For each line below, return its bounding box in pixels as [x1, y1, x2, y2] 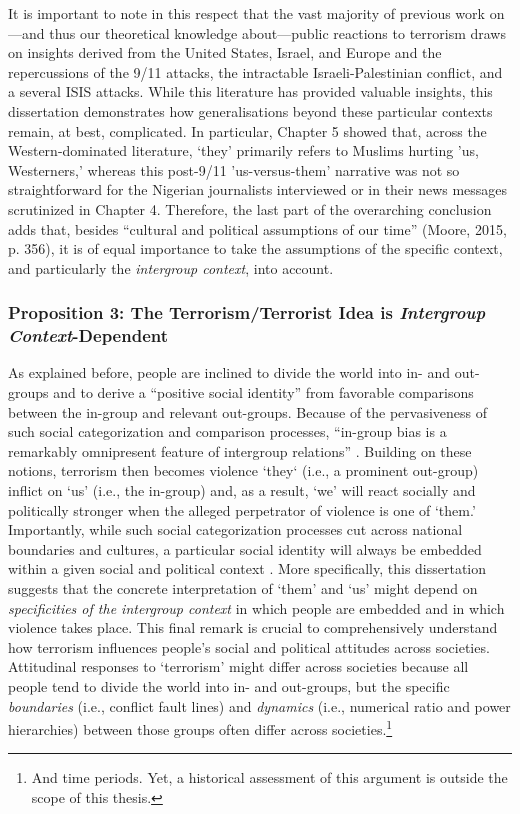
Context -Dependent [8, 323, 168, 348]
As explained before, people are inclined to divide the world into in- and [8, 362, 451, 383]
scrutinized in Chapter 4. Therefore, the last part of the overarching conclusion [8, 198, 492, 219]
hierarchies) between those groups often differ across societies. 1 [8, 716, 393, 739]
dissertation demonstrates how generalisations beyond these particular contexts [8, 100, 493, 121]
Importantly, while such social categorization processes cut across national [8, 519, 463, 540]
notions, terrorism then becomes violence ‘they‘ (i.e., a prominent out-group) [8, 460, 479, 481]
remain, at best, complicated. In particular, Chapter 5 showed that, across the [8, 120, 487, 141]
